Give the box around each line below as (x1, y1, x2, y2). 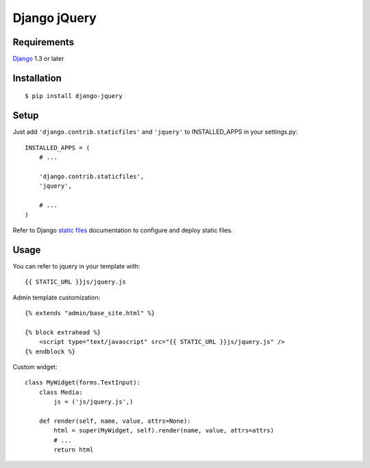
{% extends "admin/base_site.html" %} (25, 309, 156, 317)
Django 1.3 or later (12, 55, 64, 63)
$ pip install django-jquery (25, 93, 123, 100)
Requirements (12, 36, 75, 48)
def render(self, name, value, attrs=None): (38, 417, 191, 425)
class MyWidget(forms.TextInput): (25, 379, 140, 386)
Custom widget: (12, 362, 58, 371)
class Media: (38, 388, 83, 396)
